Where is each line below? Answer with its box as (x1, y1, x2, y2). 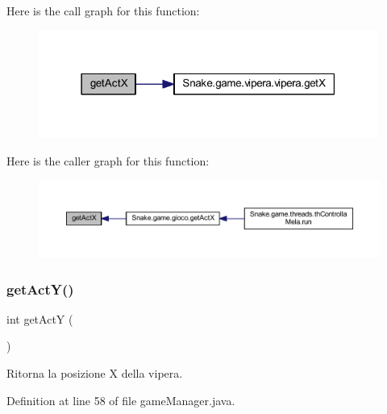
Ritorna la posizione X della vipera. (6, 365, 183, 382)
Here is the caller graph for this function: (6, 152, 210, 169)
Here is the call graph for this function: (6, 2, 200, 19)
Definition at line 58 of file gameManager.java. (6, 391, 235, 408)
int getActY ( (6, 310, 73, 327)
